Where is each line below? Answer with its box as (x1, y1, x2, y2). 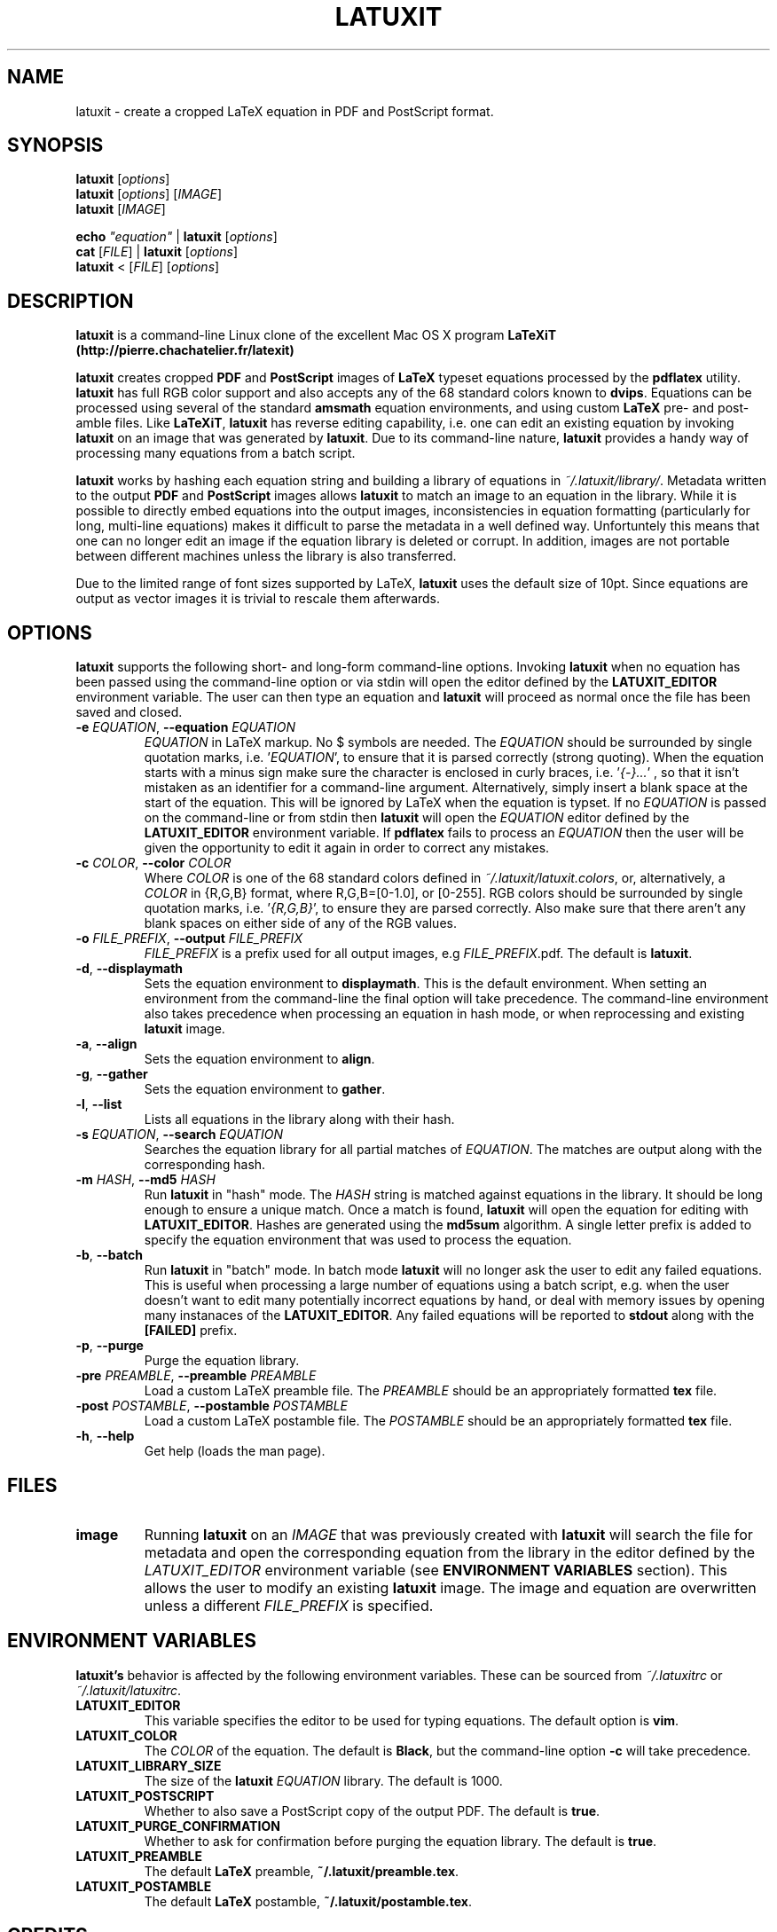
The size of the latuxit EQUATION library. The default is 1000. (144, 1772, 503, 1788)
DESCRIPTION (7, 289, 134, 312)
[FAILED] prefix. (144, 1323, 238, 1339)
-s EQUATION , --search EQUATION (75, 1127, 284, 1143)
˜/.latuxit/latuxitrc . (75, 1682, 182, 1698)
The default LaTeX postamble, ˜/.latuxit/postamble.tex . (144, 1893, 472, 1909)
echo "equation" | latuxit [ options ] (75, 229, 278, 245)
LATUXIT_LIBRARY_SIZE (75, 1757, 222, 1773)
